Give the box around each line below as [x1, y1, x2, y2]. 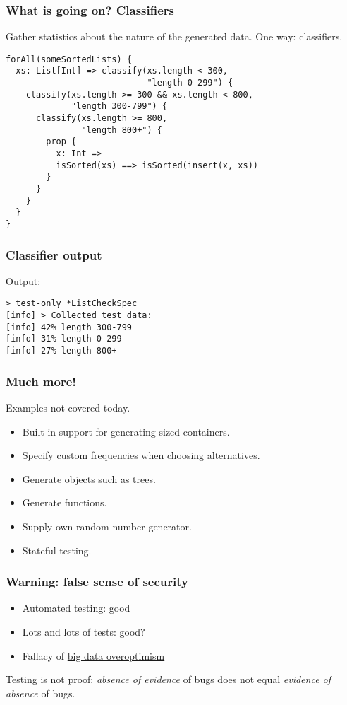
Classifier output [6, 245, 102, 263]
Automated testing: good [22, 600, 130, 615]
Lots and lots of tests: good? [22, 624, 145, 639]
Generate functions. [22, 495, 107, 510]
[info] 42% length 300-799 [6, 322, 132, 332]
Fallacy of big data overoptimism [22, 648, 165, 663]
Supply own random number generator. [22, 518, 192, 533]
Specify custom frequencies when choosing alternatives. [22, 448, 260, 462]
